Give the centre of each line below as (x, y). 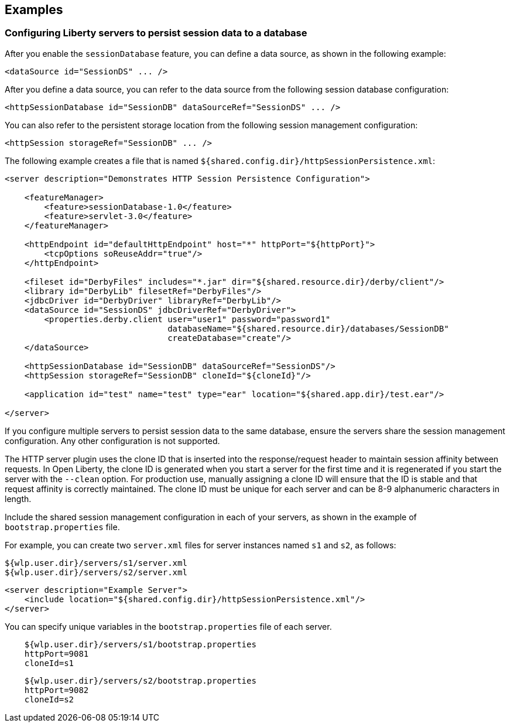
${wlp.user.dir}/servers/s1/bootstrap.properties (140, 644)
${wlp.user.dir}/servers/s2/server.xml (96, 572)
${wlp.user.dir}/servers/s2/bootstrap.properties (140, 680)
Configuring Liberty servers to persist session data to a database (156, 33)
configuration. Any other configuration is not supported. (112, 441)
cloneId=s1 (49, 663)
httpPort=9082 (57, 690)
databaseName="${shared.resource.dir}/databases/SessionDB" (308, 328)
